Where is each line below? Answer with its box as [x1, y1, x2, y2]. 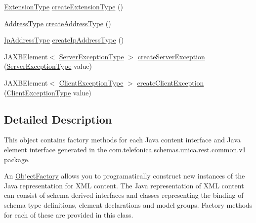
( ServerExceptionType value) [4, 61, 92, 71]
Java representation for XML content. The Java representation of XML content [4, 180, 244, 190]
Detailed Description [4, 111, 112, 127]
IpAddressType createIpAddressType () [4, 35, 124, 45]
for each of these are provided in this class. [4, 209, 133, 220]
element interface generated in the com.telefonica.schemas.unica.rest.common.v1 [4, 144, 246, 154]
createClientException [137, 77, 204, 88]
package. [4, 154, 30, 164]
